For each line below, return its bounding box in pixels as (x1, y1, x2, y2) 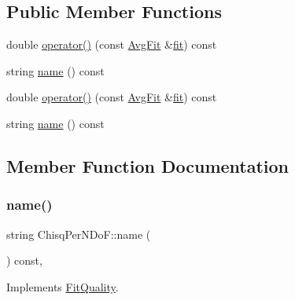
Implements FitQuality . (6, 278, 119, 295)
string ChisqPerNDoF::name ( (6, 225, 151, 242)
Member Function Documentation (6, 153, 289, 177)
